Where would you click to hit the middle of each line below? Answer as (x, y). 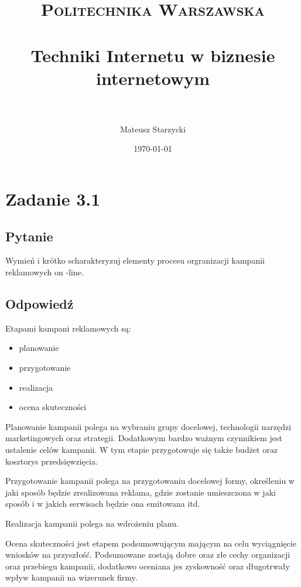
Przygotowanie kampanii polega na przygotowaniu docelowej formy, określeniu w (150, 481)
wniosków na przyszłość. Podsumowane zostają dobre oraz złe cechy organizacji (148, 554)
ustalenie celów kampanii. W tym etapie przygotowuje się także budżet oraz (141, 449)
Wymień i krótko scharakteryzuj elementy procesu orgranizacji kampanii (135, 260)
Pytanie (29, 236)
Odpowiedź (40, 304)
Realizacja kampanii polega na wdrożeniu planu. (92, 523)
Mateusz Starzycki (153, 129)
